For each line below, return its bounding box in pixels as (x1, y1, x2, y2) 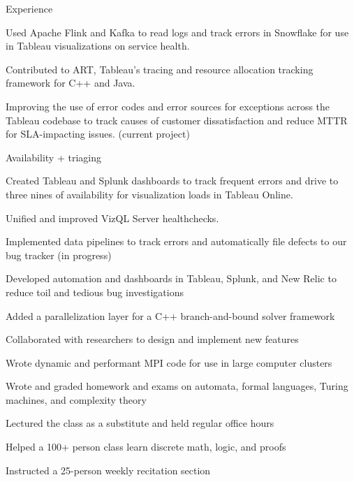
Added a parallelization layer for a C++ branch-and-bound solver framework (6, 308, 335, 323)
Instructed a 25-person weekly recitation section (6, 462, 211, 477)
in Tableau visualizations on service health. (6, 38, 190, 53)
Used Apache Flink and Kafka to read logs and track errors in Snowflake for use (6, 24, 349, 39)
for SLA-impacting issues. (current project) (6, 126, 190, 141)
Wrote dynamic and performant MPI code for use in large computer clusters (6, 355, 332, 370)
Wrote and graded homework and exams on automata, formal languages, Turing (6, 379, 348, 393)
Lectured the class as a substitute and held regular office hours (6, 416, 274, 430)
